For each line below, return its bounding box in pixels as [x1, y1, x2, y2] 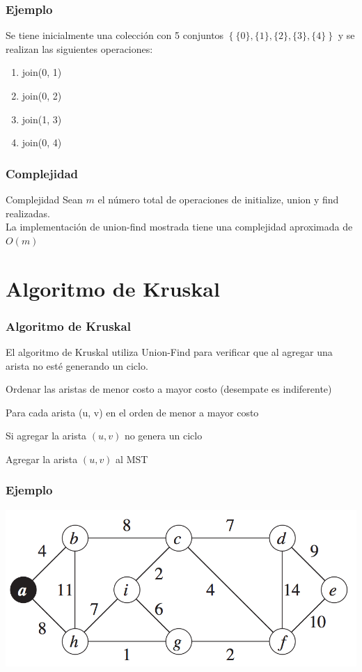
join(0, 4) [22, 135, 62, 150]
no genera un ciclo [124, 428, 203, 443]
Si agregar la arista [6, 428, 87, 443]
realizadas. [6, 205, 50, 220]
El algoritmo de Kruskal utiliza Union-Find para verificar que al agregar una [6, 344, 333, 359]
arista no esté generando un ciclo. [6, 358, 148, 373]
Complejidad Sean [6, 192, 83, 206]
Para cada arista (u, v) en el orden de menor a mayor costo [6, 405, 259, 419]
